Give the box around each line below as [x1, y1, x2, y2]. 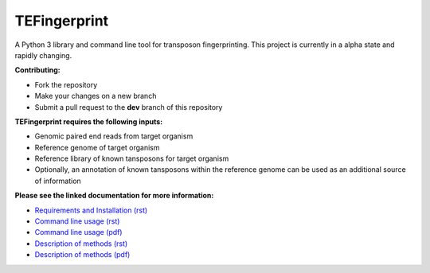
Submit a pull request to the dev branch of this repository [34, 102, 223, 111]
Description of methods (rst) [34, 239, 128, 248]
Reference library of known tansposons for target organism [34, 154, 229, 163]
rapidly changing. [14, 50, 72, 60]
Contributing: [14, 65, 61, 75]
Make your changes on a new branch [34, 92, 157, 101]
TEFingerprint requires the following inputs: [14, 116, 163, 127]
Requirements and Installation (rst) [34, 205, 148, 215]
